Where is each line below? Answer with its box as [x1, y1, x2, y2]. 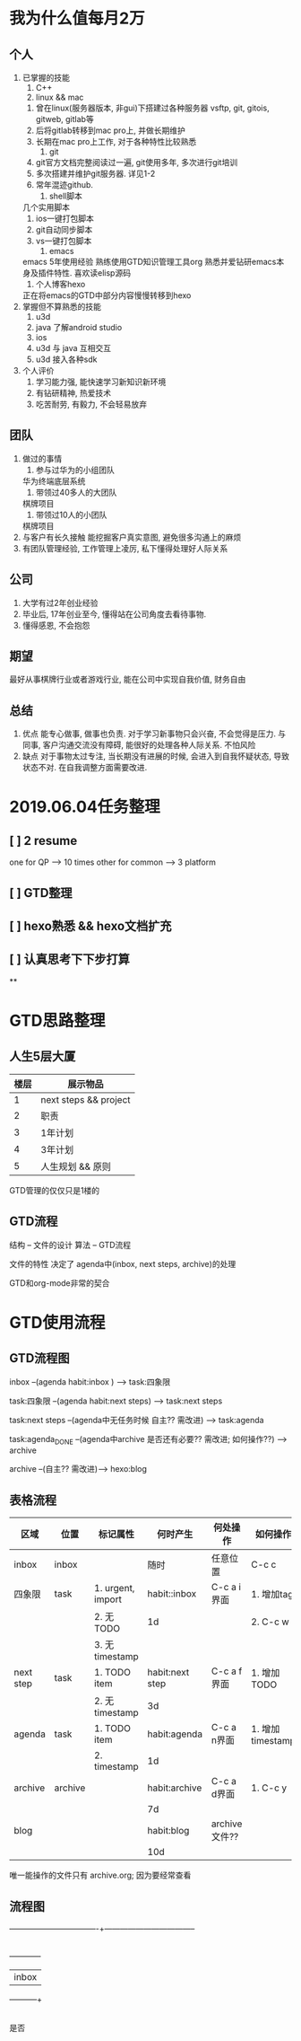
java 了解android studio [35, 322, 123, 332]
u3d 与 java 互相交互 [35, 343, 112, 353]
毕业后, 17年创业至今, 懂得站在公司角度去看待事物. [21, 608, 207, 620]
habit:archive [147, 1781, 202, 1794]
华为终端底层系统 [21, 475, 86, 486]
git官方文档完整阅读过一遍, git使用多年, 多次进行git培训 [35, 157, 238, 167]
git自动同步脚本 [35, 224, 93, 234]
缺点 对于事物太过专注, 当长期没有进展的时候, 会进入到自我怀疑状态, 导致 [21, 751, 289, 761]
